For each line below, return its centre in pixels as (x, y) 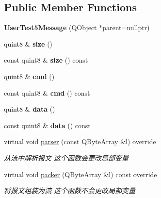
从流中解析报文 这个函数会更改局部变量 (66, 157)
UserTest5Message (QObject (50, 27)
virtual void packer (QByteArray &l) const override (80, 174)
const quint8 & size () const (46, 60)
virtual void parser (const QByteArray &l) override (80, 141)
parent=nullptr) (126, 27)
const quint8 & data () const (47, 125)
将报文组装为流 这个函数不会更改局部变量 (70, 190)
